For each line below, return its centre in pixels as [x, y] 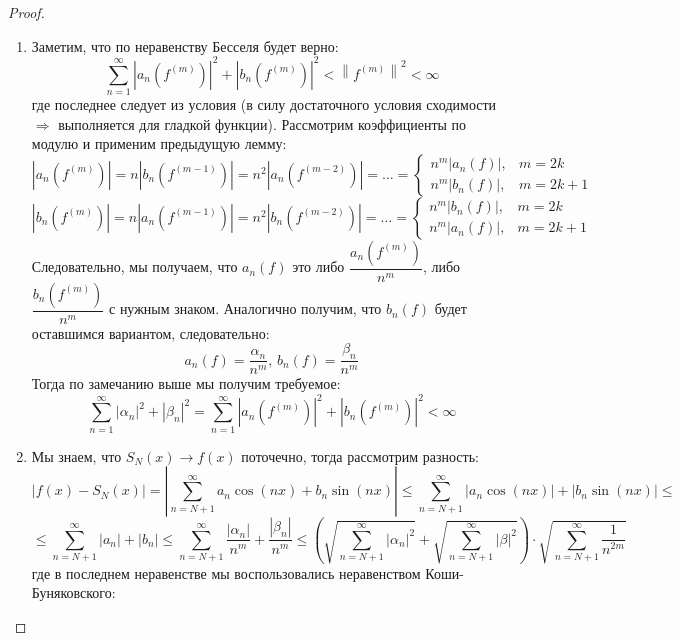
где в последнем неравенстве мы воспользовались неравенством [226, 572]
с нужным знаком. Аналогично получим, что [245, 308]
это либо [318, 266]
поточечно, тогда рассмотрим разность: [360, 455]
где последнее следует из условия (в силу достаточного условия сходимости [264, 104]
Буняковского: [73, 592]
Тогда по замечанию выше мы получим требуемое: [186, 383]
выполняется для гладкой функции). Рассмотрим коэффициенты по [262, 123]
